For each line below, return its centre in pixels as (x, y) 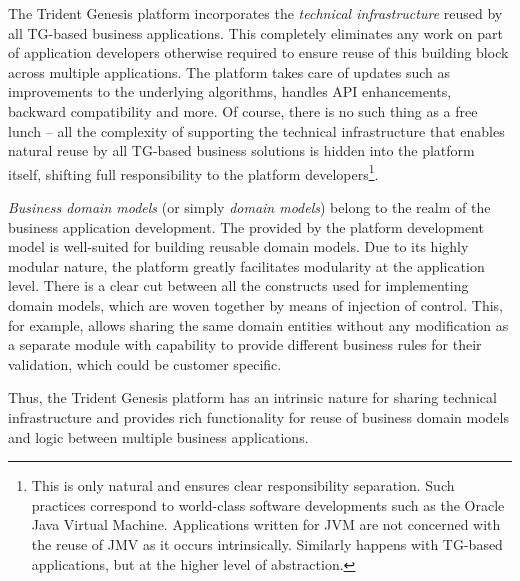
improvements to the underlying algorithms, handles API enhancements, (230, 91)
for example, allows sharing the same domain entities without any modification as (258, 324)
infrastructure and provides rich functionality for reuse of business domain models (258, 416)
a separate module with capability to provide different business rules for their (245, 344)
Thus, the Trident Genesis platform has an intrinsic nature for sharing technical (252, 397)
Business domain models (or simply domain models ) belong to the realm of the (249, 207)
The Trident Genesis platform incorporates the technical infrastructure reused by (255, 13)
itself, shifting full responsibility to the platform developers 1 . (193, 172)
